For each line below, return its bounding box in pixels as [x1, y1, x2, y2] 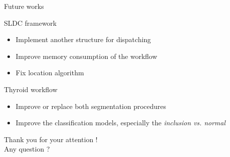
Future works [4, 1, 44, 11]
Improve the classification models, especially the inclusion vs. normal [15, 117, 226, 128]
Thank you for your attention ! [4, 134, 98, 144]
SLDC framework [4, 17, 57, 28]
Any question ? [4, 144, 50, 154]
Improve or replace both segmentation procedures [15, 101, 167, 111]
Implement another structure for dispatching [15, 34, 151, 45]
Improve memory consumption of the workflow [15, 51, 158, 61]
